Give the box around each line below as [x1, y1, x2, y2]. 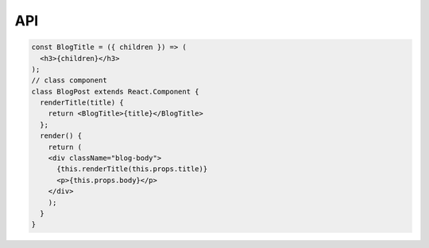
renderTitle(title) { [40, 98, 125, 107]
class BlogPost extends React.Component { [31, 87, 199, 96]
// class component [31, 76, 107, 85]
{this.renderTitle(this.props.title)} [56, 165, 208, 174]
